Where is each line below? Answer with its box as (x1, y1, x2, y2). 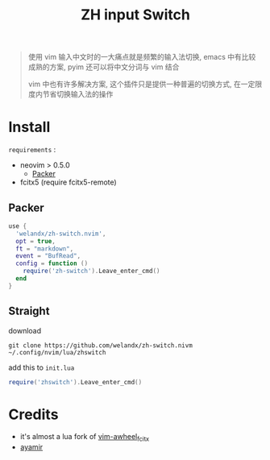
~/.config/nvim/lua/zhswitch (8, 348, 106, 356)
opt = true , (15, 237, 56, 245)
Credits (8, 405, 59, 424)
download (8, 325, 42, 335)
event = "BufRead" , (15, 252, 81, 260)
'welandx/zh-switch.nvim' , (15, 230, 106, 238)
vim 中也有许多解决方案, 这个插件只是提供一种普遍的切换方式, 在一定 (27, 79, 255, 89)
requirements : (8, 145, 56, 155)
